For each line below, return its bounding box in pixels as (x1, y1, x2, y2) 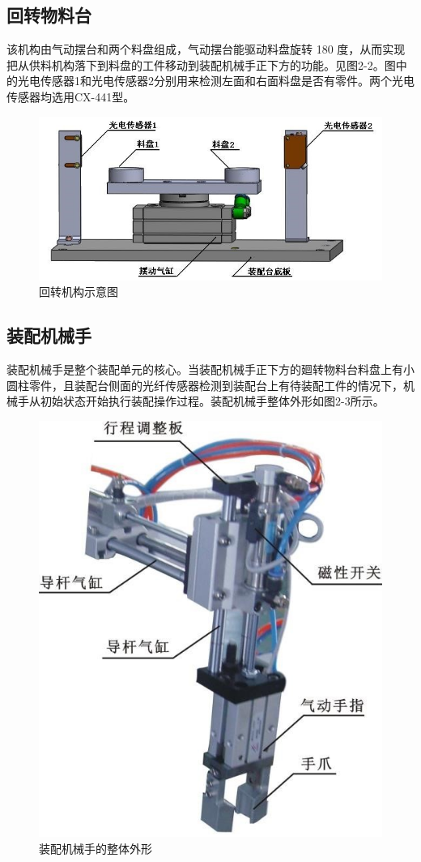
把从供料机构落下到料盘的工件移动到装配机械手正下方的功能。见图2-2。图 (6, 56, 396, 73)
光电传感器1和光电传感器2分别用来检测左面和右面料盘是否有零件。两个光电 (17, 72, 415, 89)
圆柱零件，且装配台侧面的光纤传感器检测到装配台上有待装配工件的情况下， (6, 376, 403, 393)
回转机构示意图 (39, 283, 118, 300)
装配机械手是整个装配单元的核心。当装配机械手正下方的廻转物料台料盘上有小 (6, 361, 415, 378)
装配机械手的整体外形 (39, 839, 152, 856)
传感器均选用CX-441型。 (6, 88, 135, 105)
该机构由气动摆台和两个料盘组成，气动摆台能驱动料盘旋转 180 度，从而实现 (6, 41, 406, 58)
